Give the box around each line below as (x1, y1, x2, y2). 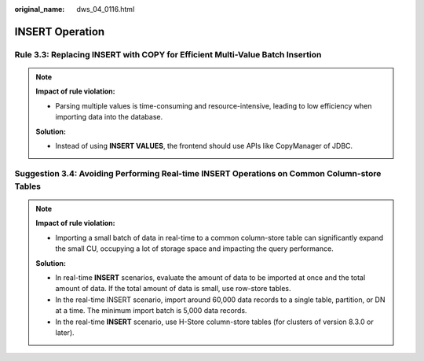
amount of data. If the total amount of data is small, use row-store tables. (55, 284, 291, 293)
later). (55, 327, 75, 337)
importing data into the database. (55, 112, 163, 122)
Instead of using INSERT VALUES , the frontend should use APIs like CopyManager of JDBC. (55, 141, 353, 150)
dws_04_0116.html (76, 5, 135, 13)
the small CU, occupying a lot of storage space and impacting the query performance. (55, 244, 334, 253)
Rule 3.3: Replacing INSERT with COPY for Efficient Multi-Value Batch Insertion (14, 49, 322, 60)
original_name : (14, 5, 65, 13)
